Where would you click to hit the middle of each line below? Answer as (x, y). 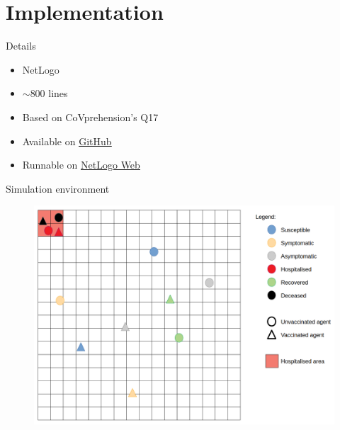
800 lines (49, 93)
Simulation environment (58, 188)
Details (21, 46)
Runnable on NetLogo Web (81, 165)
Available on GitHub (67, 141)
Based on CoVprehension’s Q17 (90, 117)
